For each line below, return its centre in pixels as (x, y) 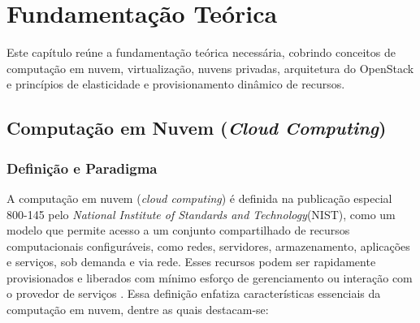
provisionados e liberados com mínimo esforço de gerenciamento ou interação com (210, 277)
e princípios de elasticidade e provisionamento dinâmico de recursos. (176, 84)
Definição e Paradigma (82, 168)
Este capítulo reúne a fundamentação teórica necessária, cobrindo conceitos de (201, 52)
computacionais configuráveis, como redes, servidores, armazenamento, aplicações (208, 245)
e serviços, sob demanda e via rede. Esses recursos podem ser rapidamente (191, 262)
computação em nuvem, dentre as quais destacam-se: (138, 310)
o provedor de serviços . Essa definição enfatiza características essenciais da (194, 293)
